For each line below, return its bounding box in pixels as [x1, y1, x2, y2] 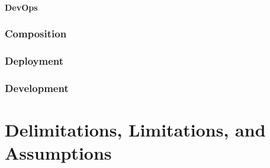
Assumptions [5, 141, 112, 165]
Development [5, 80, 69, 95]
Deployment [5, 53, 64, 68]
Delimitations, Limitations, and [5, 117, 266, 141]
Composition [5, 26, 67, 41]
